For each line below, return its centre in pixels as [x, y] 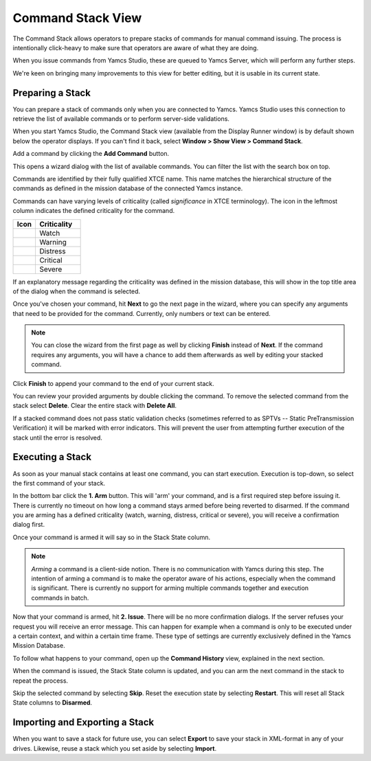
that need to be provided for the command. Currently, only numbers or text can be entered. [142, 313]
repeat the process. [41, 681]
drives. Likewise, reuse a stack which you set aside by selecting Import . [114, 748]
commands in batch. [60, 598]
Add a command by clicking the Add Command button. [91, 154]
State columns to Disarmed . [53, 703]
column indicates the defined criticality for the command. [94, 211]
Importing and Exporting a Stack [83, 722]
